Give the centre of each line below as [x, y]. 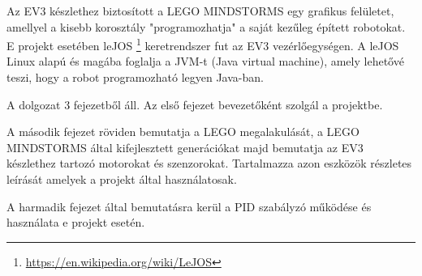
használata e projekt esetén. [76, 222]
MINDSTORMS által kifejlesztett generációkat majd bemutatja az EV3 [185, 147]
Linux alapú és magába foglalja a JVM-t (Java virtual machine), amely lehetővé [205, 61]
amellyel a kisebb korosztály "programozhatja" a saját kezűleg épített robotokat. [206, 26]
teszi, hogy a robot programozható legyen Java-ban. [135, 77]
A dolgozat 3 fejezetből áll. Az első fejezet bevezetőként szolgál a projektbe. [195, 104]
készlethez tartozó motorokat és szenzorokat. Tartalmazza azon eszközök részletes [209, 163]
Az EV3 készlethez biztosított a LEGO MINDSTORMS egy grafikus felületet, [200, 11]
